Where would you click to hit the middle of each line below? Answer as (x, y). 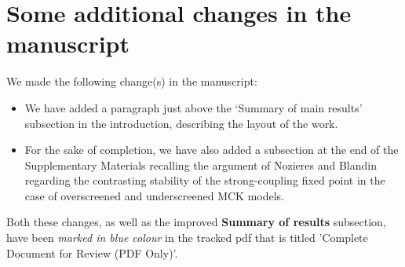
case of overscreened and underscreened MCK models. (154, 195)
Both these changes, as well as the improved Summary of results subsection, (196, 222)
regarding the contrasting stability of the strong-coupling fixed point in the (205, 180)
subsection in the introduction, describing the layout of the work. (181, 123)
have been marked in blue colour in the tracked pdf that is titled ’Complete (187, 238)
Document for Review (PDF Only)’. (92, 252)
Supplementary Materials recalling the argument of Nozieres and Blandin (201, 165)
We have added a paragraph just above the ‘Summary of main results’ (193, 107)
